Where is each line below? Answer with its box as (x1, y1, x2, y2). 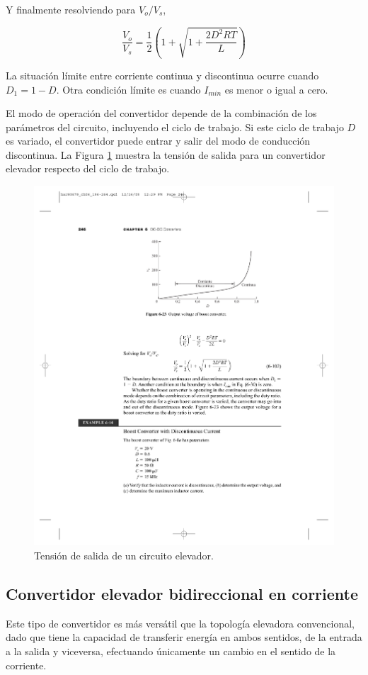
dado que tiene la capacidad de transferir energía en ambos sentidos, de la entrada (6, 630, 362, 645)
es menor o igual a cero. (224, 82, 328, 96)
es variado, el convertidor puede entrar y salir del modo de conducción (6, 133, 311, 148)
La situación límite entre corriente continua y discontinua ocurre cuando (6, 67, 319, 82)
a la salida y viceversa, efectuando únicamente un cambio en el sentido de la (6, 643, 336, 658)
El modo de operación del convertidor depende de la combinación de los (6, 106, 317, 121)
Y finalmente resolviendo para (6, 2, 136, 16)
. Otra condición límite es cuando (56, 82, 201, 96)
